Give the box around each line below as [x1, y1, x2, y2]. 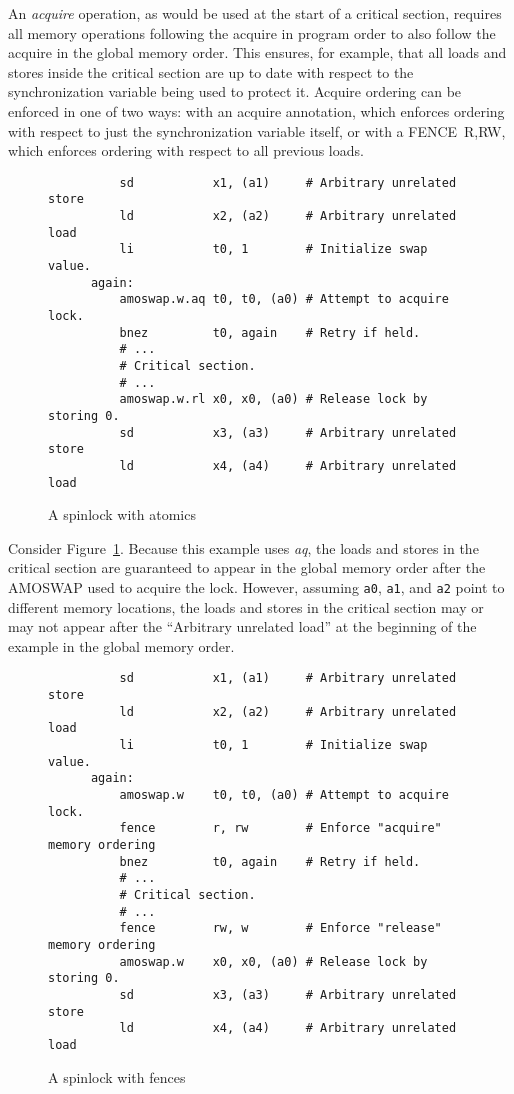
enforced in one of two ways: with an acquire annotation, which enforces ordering [8, 100, 505, 121]
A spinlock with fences [48, 1066, 186, 1087]
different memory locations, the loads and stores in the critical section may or [8, 596, 484, 617]
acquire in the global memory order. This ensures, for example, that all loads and [8, 42, 507, 63]
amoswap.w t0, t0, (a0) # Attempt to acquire [119, 788, 449, 803]
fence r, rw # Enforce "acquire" [119, 821, 442, 836]
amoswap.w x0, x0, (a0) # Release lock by [119, 954, 428, 969]
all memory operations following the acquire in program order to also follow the [8, 22, 496, 43]
